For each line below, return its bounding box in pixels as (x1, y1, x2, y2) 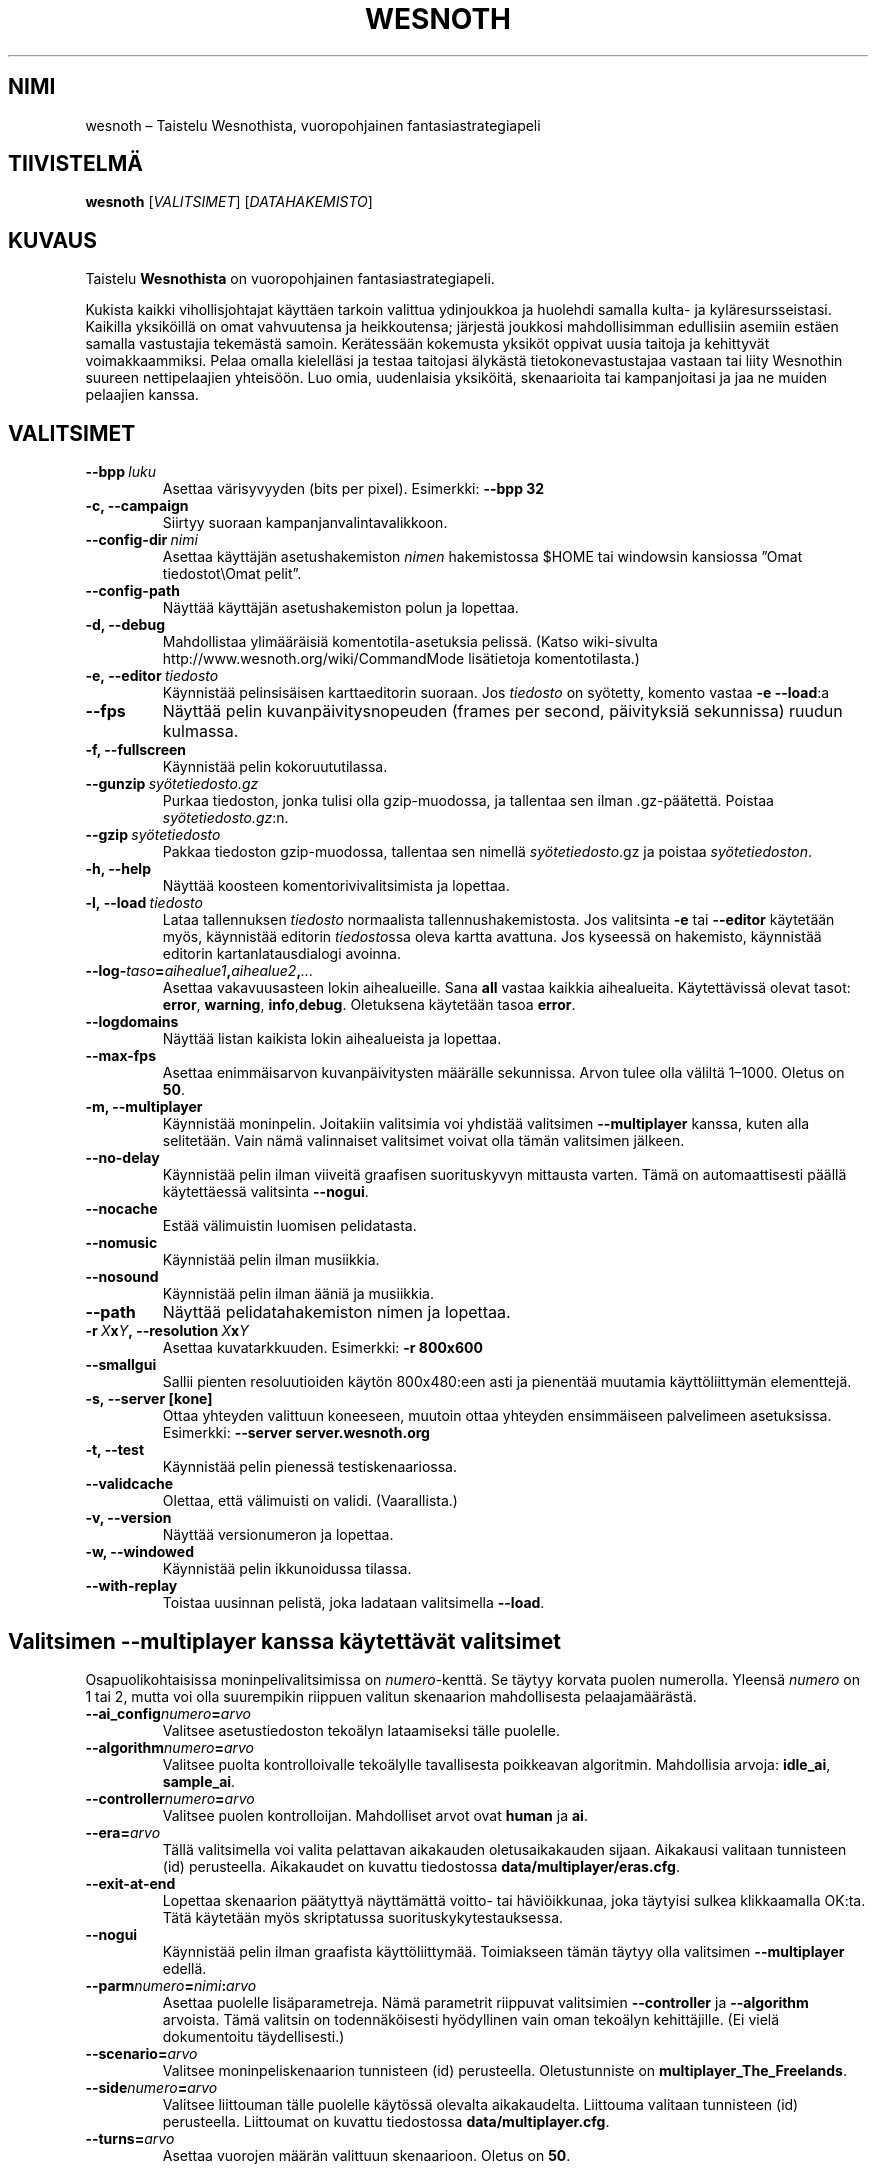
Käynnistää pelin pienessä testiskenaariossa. (162, 1458, 457, 1476)
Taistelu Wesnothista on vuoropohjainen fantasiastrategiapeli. (85, 270, 495, 288)
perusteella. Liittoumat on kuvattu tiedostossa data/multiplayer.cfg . (162, 2112, 610, 2130)
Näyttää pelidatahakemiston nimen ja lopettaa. (162, 1302, 511, 1323)
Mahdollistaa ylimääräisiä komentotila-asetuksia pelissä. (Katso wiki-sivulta (162, 633, 658, 651)
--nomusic (85, 1234, 158, 1252)
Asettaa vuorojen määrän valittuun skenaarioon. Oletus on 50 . (162, 2146, 571, 2164)
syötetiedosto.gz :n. (162, 809, 289, 827)
